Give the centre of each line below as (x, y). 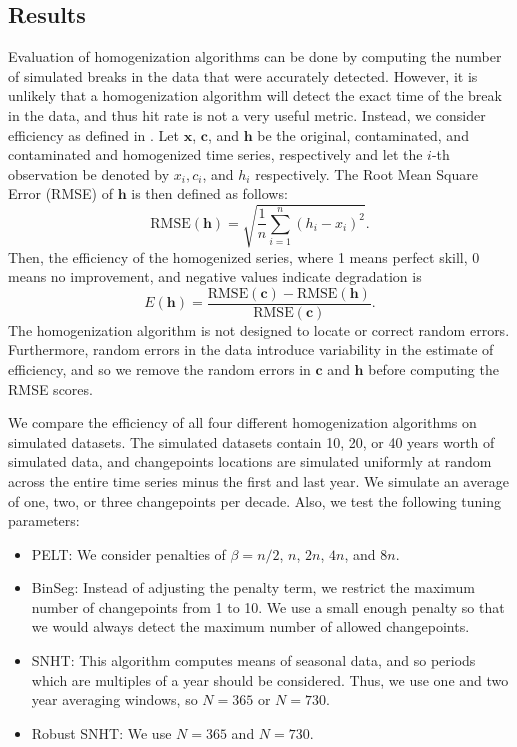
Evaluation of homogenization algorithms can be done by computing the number (255, 56)
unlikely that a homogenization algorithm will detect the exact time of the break (255, 95)
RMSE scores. (50, 388)
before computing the (433, 368)
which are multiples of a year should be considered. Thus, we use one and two (270, 679)
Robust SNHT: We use (101, 732)
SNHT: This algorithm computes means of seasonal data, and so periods (253, 660)
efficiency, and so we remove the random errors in (159, 368)
